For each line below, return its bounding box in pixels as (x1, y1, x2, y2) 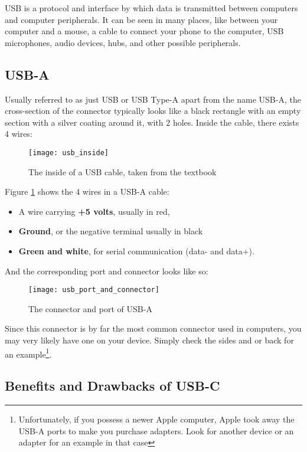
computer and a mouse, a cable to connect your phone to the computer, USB (5, 25, 284, 37)
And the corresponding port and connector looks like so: (5, 264, 208, 277)
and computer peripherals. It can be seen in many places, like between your (5, 13, 278, 25)
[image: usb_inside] (28, 148, 109, 157)
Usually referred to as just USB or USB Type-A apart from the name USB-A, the (5, 93, 301, 105)
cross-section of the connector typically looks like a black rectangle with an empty (5, 104, 301, 117)
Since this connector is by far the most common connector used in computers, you (5, 322, 302, 335)
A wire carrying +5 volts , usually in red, (18, 205, 170, 217)
